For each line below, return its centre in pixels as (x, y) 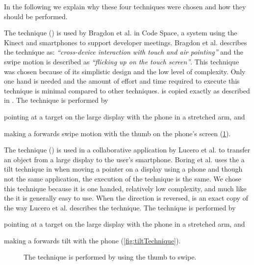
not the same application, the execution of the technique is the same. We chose (123, 178)
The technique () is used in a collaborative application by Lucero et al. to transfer (127, 150)
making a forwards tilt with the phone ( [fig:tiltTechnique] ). (92, 240)
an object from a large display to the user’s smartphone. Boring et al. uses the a (124, 159)
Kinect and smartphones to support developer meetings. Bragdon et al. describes (126, 42)
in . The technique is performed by (56, 100)
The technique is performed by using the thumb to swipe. (110, 257)
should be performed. (36, 16)
